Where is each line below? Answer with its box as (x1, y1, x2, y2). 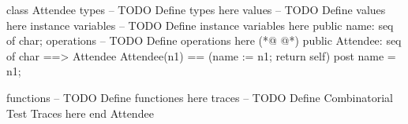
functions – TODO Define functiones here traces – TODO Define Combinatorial (6, 89, 393, 105)
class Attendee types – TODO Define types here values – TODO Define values (6, 2, 386, 17)
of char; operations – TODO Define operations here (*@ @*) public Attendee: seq (6, 32, 402, 49)
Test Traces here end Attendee (6, 104, 154, 121)
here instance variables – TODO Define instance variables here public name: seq (6, 16, 394, 33)
